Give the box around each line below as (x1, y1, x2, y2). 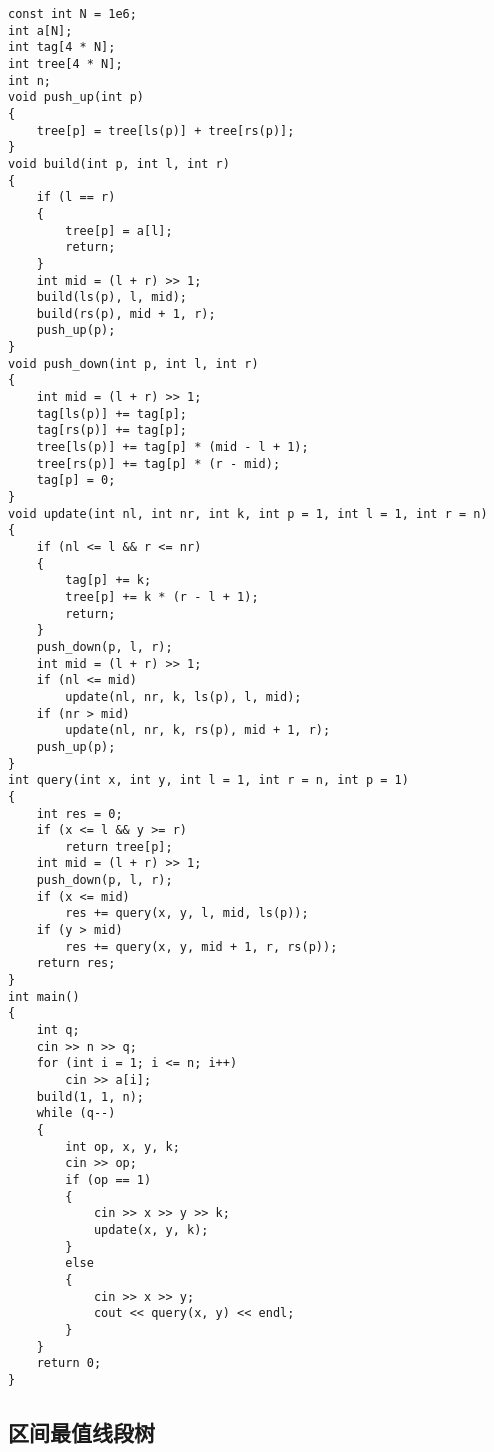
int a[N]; (8, 23, 73, 38)
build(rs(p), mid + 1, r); (36, 306, 216, 321)
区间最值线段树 (8, 1416, 155, 1447)
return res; (36, 956, 116, 971)
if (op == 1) (65, 1172, 152, 1187)
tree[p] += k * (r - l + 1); (65, 589, 259, 604)
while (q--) (36, 1106, 116, 1121)
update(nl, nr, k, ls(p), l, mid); (65, 689, 302, 704)
